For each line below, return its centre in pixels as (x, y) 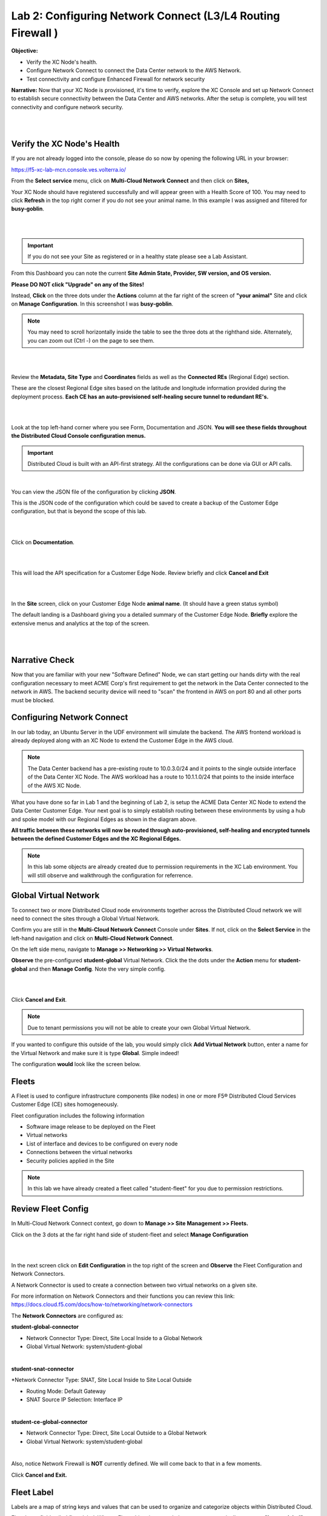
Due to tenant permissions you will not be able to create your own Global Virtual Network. (139, 1027)
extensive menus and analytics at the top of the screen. (81, 623)
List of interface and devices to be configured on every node (102, 1144)
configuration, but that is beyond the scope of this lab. (79, 511)
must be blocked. (33, 700)
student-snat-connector (43, 1369)
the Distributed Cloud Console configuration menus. (78, 436)
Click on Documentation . (43, 542)
